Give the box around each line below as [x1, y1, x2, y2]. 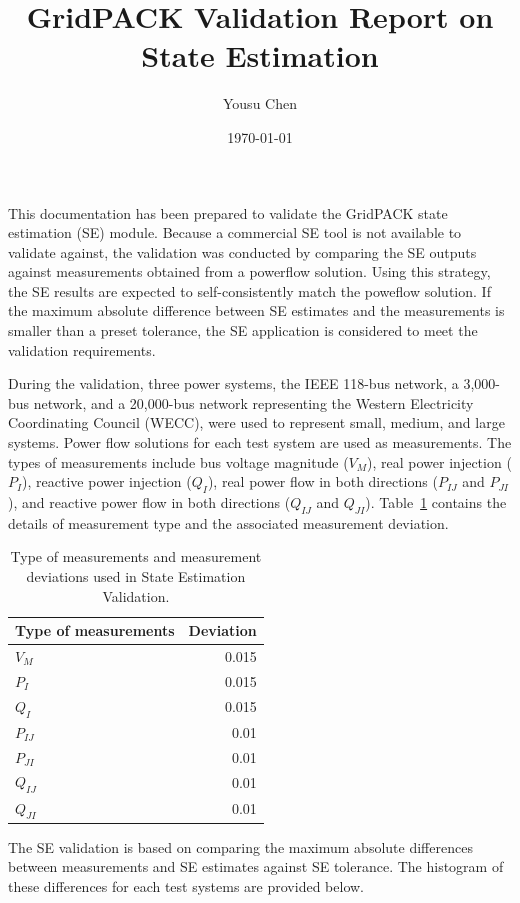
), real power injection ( [367, 451, 512, 472]
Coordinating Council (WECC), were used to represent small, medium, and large [8, 412, 505, 433]
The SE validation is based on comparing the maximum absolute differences [8, 836, 473, 857]
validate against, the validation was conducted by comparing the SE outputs [8, 241, 477, 262]
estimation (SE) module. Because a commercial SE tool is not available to [8, 222, 462, 243]
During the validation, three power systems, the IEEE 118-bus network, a [8, 373, 459, 394]
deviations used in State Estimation [26, 566, 246, 586]
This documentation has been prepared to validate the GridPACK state [8, 202, 448, 223]
